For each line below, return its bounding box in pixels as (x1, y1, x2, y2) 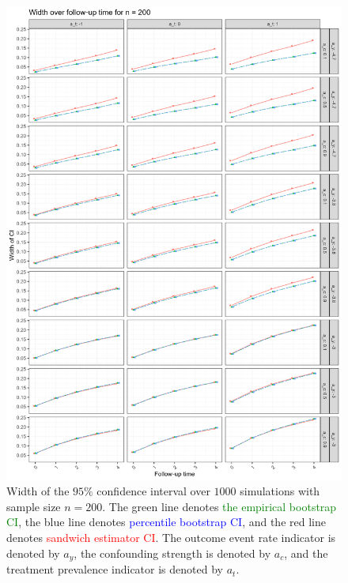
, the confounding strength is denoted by (74, 544, 271, 561)
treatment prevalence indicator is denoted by (6, 561, 223, 577)
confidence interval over (96, 483, 210, 499)
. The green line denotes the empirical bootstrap (102, 498, 337, 514)
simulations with (240, 483, 320, 499)
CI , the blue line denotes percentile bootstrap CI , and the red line (6, 513, 326, 530)
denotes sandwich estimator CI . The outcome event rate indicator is (6, 529, 336, 546)
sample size (6, 498, 61, 514)
